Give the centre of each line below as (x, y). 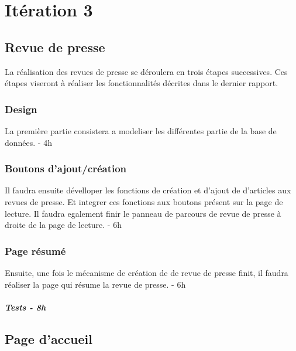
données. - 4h (28, 142)
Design (21, 109)
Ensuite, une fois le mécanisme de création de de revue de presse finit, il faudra (147, 272)
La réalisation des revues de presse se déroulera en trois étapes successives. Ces (146, 71)
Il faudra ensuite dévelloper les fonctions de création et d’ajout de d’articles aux (148, 190)
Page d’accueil (49, 338)
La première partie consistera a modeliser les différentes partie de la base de (141, 130)
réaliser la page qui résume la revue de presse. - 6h (95, 284)
